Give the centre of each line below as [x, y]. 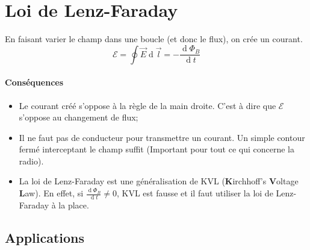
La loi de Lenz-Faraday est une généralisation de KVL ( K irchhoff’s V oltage [159, 181]
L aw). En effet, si [51, 193]
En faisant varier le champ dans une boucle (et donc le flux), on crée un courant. [154, 39]
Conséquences [34, 82]
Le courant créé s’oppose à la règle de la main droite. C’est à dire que [147, 105]
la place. [74, 205]
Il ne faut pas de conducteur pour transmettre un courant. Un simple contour [162, 137]
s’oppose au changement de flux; [79, 117]
